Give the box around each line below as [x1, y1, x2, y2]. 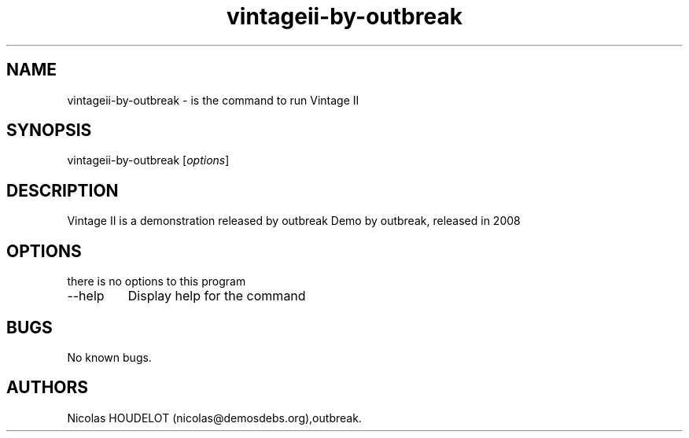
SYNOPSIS [6, 120, 92, 141]
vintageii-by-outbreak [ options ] [67, 153, 230, 167]
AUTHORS [6, 377, 89, 398]
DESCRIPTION [6, 180, 119, 201]
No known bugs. [67, 350, 152, 364]
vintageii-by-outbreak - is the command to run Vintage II [67, 93, 359, 107]
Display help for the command [127, 288, 306, 304]
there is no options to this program [67, 274, 246, 289]
